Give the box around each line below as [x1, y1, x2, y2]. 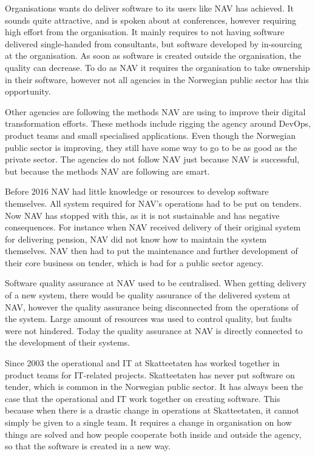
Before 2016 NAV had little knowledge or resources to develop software [5, 185, 269, 198]
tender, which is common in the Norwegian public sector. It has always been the [5, 380, 303, 393]
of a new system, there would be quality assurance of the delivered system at [5, 289, 291, 301]
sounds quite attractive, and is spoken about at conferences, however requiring [5, 13, 297, 26]
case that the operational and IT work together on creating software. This [5, 392, 280, 404]
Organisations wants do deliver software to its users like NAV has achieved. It [5, 2, 294, 14]
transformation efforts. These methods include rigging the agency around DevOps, [5, 117, 311, 130]
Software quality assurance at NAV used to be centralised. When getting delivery [5, 277, 307, 289]
